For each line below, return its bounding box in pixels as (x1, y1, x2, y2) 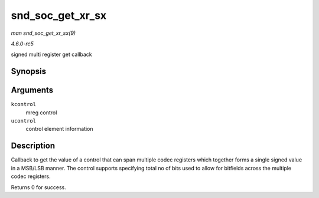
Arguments (11, 85, 54, 95)
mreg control (25, 109, 57, 116)
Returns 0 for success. (11, 183, 66, 191)
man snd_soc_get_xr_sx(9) (11, 29, 76, 37)
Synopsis (11, 67, 47, 77)
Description (11, 141, 56, 151)
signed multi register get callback (11, 51, 93, 58)
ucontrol (11, 118, 37, 124)
